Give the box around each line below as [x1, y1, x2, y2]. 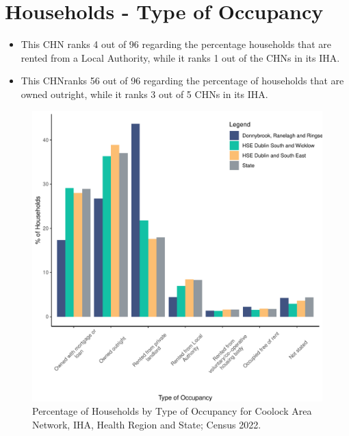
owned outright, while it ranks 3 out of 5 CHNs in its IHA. [21, 86, 268, 101]
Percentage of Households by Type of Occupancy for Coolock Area [32, 404, 312, 418]
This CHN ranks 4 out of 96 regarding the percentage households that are [21, 37, 331, 51]
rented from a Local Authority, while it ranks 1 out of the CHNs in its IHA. [21, 50, 340, 64]
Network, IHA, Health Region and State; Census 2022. [32, 417, 261, 431]
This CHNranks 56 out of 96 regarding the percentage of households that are [21, 73, 344, 88]
